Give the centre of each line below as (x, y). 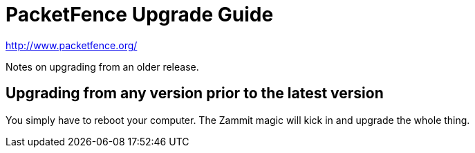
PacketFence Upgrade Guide (140, 15)
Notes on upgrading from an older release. (102, 66)
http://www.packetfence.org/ (72, 45)
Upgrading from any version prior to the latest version (195, 93)
